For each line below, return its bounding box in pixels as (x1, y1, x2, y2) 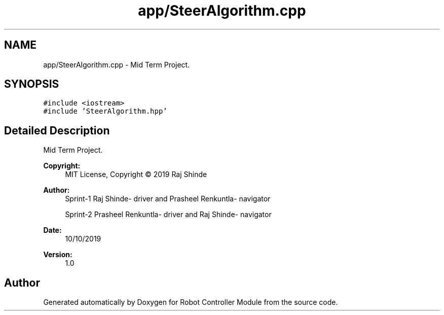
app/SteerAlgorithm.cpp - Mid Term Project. (43, 60, 190, 69)
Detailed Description (4, 124, 110, 137)
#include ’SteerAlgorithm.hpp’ (43, 107, 167, 116)
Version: (43, 250, 72, 259)
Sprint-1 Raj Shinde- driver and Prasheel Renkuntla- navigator (65, 194, 271, 203)
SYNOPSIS (4, 78, 59, 91)
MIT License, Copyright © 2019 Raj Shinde (65, 170, 207, 179)
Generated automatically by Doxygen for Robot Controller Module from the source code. (43, 298, 338, 307)
